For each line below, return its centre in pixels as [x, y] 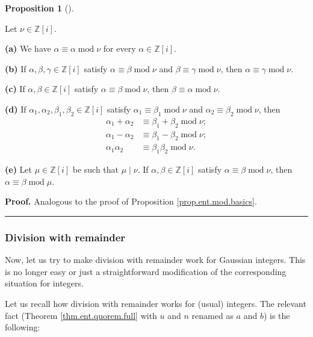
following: [23, 327]
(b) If [16, 68]
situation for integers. [44, 283]
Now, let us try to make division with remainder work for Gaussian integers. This [155, 260]
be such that [96, 169]
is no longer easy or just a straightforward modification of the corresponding [146, 271]
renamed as [212, 315]
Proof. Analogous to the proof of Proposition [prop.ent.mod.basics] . [131, 201]
